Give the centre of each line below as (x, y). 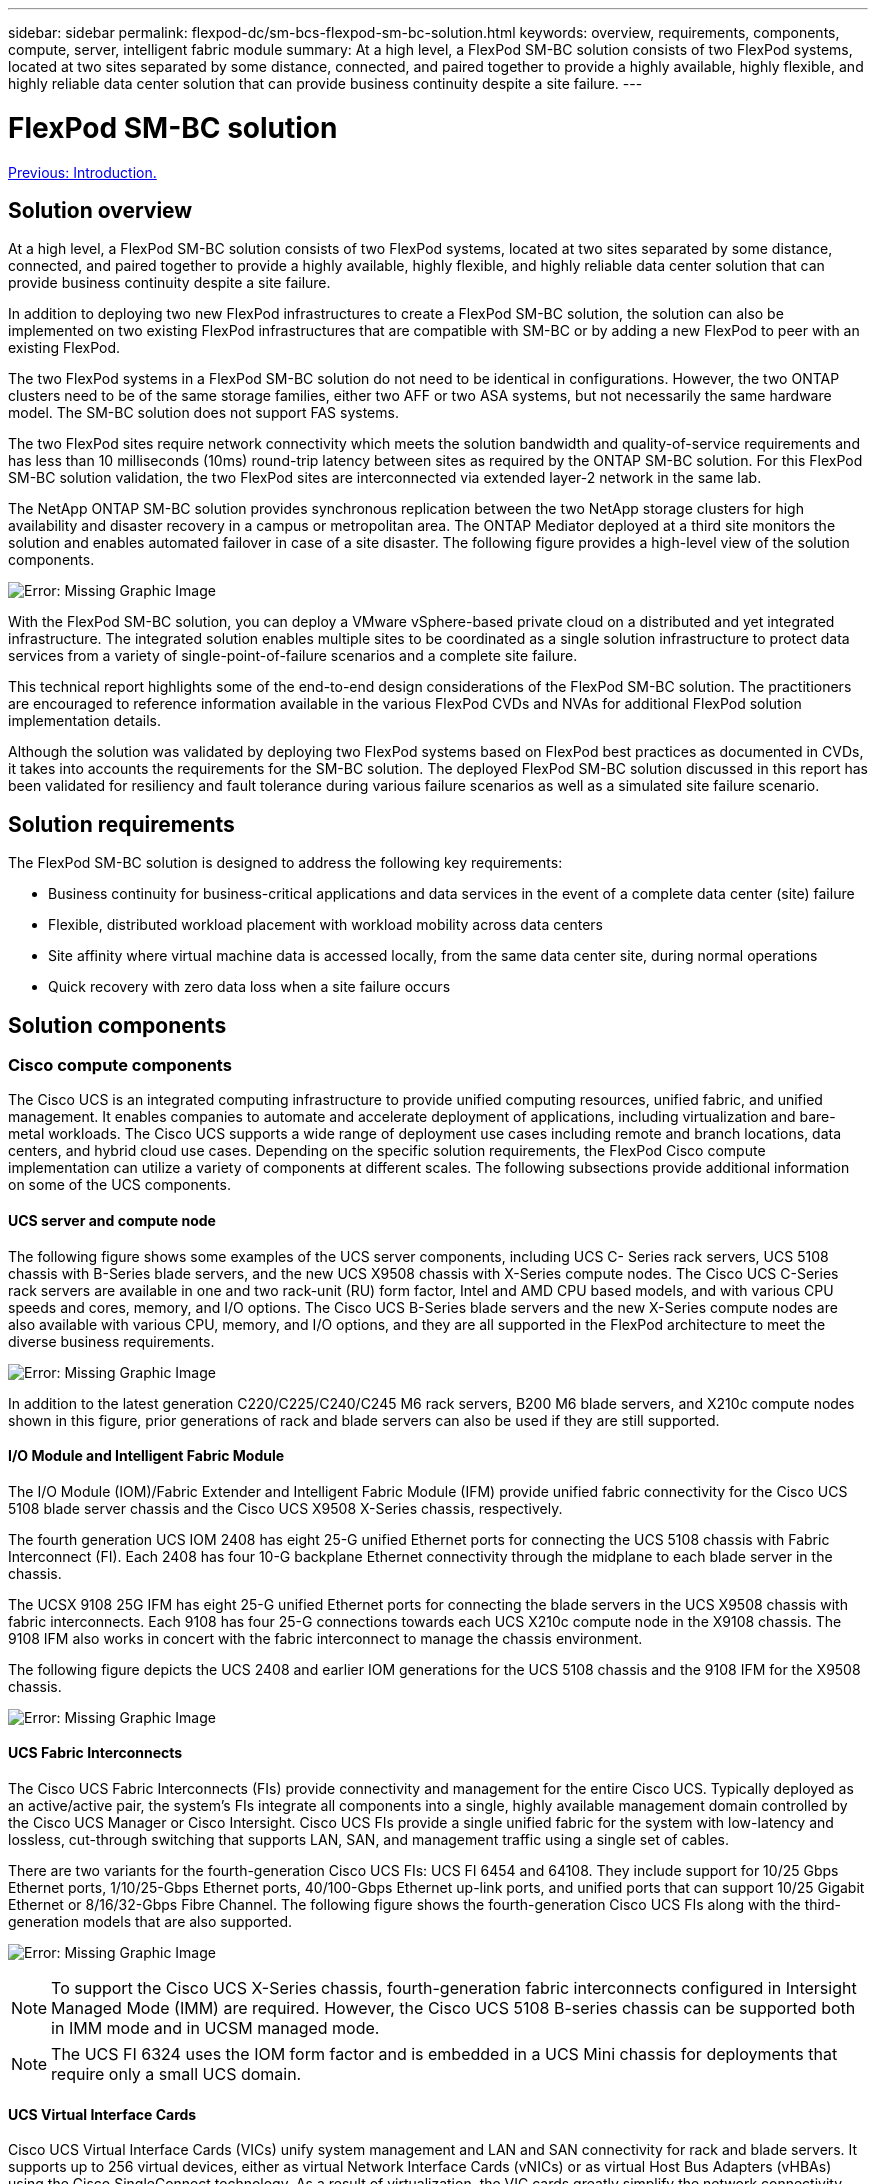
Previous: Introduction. (82, 172)
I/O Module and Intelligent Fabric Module (146, 1456)
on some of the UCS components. (119, 1185)
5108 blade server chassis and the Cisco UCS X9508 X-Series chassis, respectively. (285, 1508)
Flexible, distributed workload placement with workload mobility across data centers (325, 925)
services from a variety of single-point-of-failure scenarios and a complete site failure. (293, 656)
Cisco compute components (120, 1065)
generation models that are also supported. (150, 1922)
